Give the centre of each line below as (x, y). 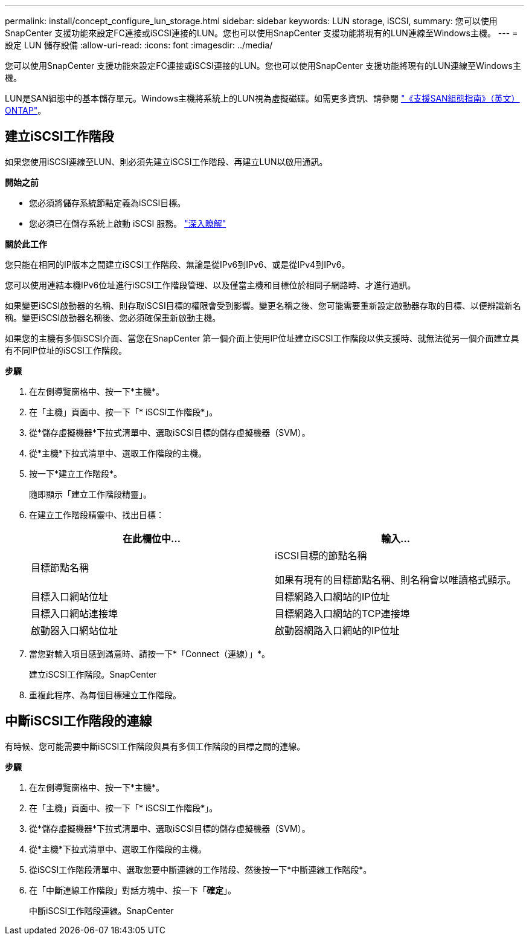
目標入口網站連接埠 (75, 613)
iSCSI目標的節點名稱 (321, 555)
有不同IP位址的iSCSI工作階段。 (66, 350)
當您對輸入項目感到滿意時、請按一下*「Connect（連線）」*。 (149, 653)
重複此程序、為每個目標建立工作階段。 (105, 695)
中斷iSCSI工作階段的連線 (79, 721)
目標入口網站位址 (70, 596)
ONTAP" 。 (26, 110)
